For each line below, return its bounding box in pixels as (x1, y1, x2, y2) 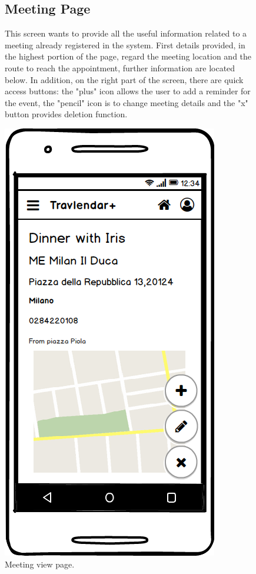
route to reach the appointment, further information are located (5, 61, 235, 74)
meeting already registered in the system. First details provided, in (5, 38, 245, 51)
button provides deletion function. (5, 108, 128, 120)
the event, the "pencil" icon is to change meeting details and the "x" (5, 96, 248, 108)
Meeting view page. (5, 557, 75, 570)
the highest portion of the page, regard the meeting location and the (5, 50, 252, 62)
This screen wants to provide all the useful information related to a (5, 27, 247, 39)
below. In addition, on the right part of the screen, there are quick (5, 73, 244, 85)
